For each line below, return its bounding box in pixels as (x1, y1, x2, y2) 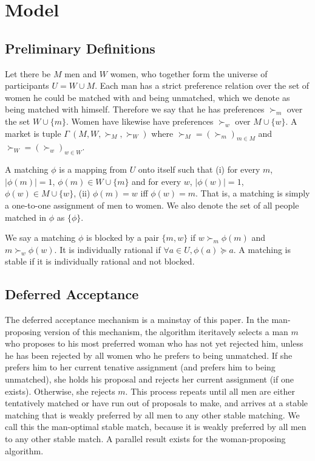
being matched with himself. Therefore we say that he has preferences (5, 103, 265, 116)
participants (5, 79, 49, 92)
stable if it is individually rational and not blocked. (5, 255, 195, 268)
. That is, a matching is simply (195, 187, 310, 199)
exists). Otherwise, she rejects (5, 384, 115, 397)
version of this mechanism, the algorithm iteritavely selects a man (44, 325, 288, 338)
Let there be (5, 67, 51, 80)
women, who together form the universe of (110, 67, 268, 80)
